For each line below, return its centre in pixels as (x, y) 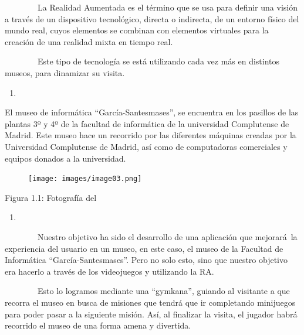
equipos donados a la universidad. (65, 158)
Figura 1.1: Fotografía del (51, 197)
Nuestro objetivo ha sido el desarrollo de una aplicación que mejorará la (167, 236)
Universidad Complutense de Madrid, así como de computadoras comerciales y (146, 146)
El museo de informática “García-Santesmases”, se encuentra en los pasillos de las (152, 112)
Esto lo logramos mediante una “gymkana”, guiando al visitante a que (163, 291)
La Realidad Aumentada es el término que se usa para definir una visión (167, 7)
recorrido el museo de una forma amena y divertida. (98, 325)
